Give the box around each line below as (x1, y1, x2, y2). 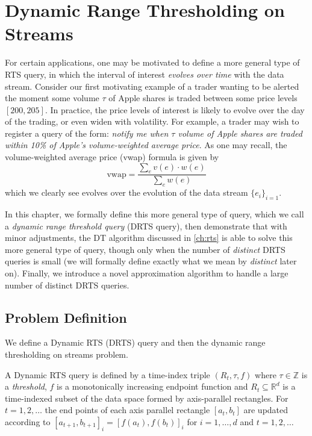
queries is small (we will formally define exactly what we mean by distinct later (5, 255, 297, 267)
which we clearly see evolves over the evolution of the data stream (5, 186, 248, 199)
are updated (243, 403, 289, 416)
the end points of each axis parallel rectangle (45, 403, 210, 416)
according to (5, 416, 51, 428)
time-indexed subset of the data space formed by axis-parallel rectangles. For (5, 391, 289, 404)
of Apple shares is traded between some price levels (108, 92, 298, 104)
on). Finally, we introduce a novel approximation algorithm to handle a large (5, 267, 289, 279)
